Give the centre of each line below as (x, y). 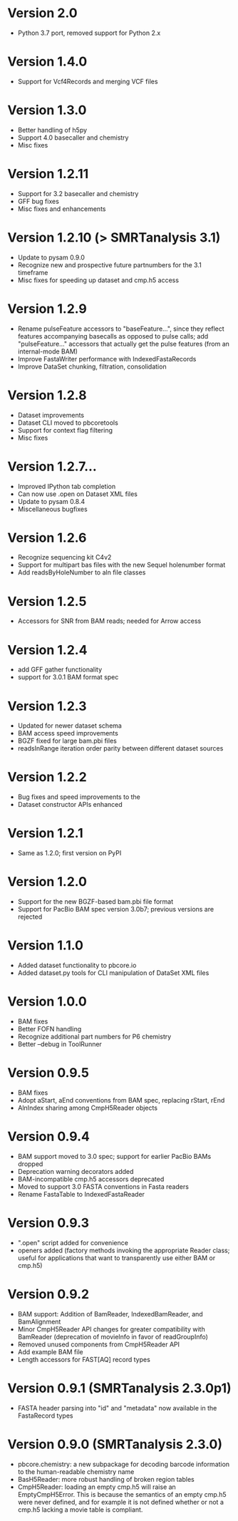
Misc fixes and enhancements (62, 209)
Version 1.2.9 (47, 309)
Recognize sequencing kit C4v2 (64, 557)
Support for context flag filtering (65, 430)
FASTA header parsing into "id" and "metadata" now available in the (117, 1408)
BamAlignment (39, 1321)
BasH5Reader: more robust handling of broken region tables (106, 1479)
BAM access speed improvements (68, 733)
